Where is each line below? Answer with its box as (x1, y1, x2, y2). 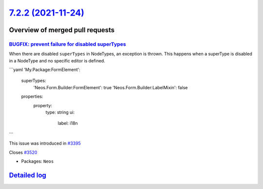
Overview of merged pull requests (9, 26, 115, 34)
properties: (21, 94, 43, 99)
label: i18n (57, 120, 78, 126)
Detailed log (9, 171, 46, 179)
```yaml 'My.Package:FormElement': (9, 67, 80, 73)
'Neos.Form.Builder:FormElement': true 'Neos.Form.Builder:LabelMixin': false (33, 84, 188, 90)
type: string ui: (45, 110, 75, 115)
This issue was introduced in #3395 (9, 140, 81, 146)
